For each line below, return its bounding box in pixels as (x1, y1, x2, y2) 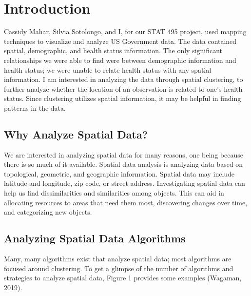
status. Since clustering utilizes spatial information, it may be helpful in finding (4, 93, 241, 103)
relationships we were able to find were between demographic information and (4, 55, 236, 65)
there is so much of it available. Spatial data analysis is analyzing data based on (4, 159, 243, 169)
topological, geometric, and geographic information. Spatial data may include (4, 168, 235, 178)
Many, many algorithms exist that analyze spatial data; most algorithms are (4, 254, 232, 264)
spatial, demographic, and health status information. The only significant (4, 45, 223, 56)
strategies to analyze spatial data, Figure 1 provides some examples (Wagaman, (4, 273, 242, 283)
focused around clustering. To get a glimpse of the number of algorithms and (4, 263, 233, 273)
